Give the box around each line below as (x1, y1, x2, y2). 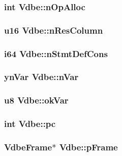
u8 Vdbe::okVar (4, 94, 69, 107)
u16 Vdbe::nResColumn (4, 23, 103, 36)
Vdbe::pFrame (59, 140, 118, 153)
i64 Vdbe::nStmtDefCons (4, 47, 108, 60)
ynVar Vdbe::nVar (4, 70, 79, 83)
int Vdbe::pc (4, 117, 56, 130)
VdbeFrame (4, 140, 52, 153)
